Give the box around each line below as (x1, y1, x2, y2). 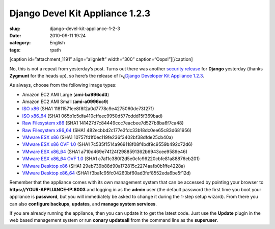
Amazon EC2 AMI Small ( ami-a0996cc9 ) (22, 98, 109, 105)
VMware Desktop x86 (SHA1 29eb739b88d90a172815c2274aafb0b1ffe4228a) (22, 163, 185, 169)
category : (9, 40, 31, 46)
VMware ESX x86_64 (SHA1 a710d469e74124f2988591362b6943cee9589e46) (22, 148, 188, 155)
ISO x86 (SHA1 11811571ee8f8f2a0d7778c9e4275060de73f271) (22, 106, 154, 112)
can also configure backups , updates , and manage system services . (9, 200, 157, 207)
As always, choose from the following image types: (9, 82, 117, 88)
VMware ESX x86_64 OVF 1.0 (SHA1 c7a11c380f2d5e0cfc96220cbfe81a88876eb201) (22, 156, 200, 162)
